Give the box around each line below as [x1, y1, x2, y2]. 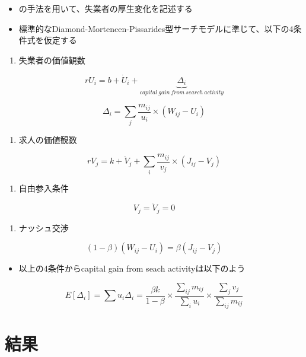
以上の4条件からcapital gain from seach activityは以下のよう [18, 262, 246, 275]
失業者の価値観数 [18, 53, 85, 66]
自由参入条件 [18, 181, 69, 194]
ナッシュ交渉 [18, 221, 69, 234]
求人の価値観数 [18, 133, 77, 145]
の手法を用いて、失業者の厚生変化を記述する [18, 2, 193, 14]
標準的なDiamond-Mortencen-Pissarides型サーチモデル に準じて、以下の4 [18, 22, 294, 34]
